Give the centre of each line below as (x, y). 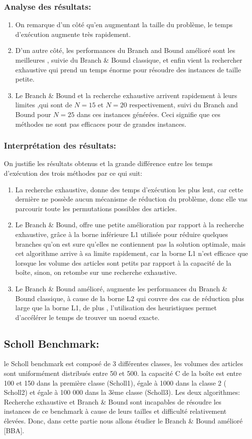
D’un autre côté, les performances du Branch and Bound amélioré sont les (125, 50)
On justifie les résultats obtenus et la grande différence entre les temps (108, 163)
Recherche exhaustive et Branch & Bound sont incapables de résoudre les (113, 401)
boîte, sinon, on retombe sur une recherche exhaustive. (96, 272)
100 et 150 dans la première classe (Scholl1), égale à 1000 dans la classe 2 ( (115, 382)
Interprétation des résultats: (60, 145)
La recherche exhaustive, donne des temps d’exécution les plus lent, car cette (129, 189)
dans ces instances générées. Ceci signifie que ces (149, 114)
